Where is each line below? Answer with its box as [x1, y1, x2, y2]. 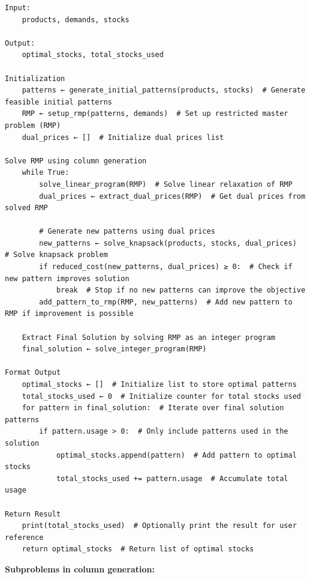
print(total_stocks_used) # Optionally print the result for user [22, 521, 297, 530]
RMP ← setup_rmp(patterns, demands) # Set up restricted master [22, 109, 288, 118]
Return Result [5, 509, 61, 518]
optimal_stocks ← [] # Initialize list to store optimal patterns [22, 380, 297, 389]
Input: [5, 4, 31, 12]
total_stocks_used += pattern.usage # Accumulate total [56, 474, 288, 483]
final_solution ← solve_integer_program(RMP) [22, 345, 207, 354]
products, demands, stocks [22, 15, 130, 24]
